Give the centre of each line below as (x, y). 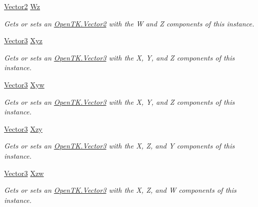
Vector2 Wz (22, 6)
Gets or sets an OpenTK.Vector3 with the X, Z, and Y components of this (119, 146)
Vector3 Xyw (24, 84)
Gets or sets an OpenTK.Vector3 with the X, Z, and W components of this (120, 190)
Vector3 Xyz (23, 40)
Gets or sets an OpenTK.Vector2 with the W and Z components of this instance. (129, 23)
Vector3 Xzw (24, 173)
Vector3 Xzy (23, 128)
